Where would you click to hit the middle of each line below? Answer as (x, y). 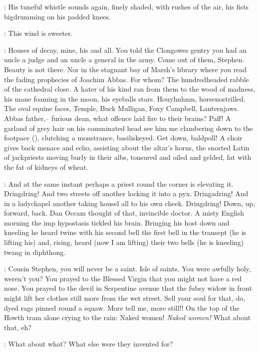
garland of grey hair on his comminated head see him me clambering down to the (129, 128)
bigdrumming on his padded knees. (57, 16)
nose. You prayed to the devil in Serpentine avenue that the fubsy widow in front (128, 288)
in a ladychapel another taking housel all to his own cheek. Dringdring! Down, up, (130, 203)
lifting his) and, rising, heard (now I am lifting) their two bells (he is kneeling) (124, 242)
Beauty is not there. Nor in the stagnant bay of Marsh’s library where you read (126, 69)
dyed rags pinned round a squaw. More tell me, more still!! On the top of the (122, 307)
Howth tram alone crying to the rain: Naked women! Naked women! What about (128, 317)
